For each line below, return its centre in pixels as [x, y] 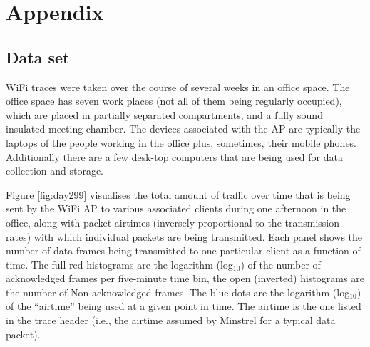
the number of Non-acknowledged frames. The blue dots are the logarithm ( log [178, 292]
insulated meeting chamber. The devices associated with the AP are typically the [183, 129]
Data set [38, 57]
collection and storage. [55, 171]
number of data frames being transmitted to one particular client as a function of [183, 250]
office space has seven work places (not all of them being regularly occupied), [174, 101]
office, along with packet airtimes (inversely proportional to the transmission [173, 222]
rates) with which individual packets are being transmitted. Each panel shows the [184, 236]
